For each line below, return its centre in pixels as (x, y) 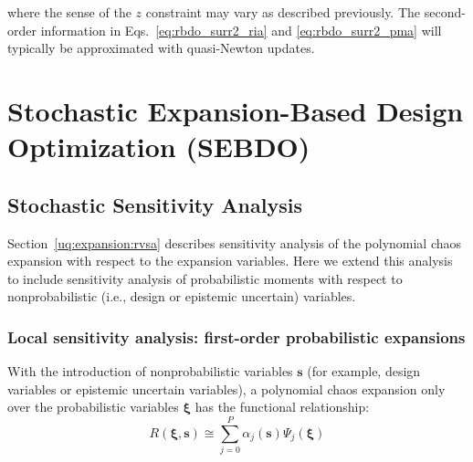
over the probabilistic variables (93, 407)
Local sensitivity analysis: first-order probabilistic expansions (236, 336)
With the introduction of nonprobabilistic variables (150, 371)
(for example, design (364, 371)
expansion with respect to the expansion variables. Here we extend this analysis (230, 261)
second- (445, 12)
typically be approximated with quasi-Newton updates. (161, 48)
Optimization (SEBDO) (159, 147)
